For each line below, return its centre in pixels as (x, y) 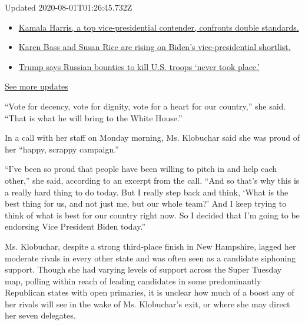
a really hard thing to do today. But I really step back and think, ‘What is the (147, 192)
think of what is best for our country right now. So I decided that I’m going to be (152, 215)
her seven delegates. (40, 315)
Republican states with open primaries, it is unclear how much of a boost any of (150, 292)
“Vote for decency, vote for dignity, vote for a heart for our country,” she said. (145, 106)
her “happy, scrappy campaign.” (62, 149)
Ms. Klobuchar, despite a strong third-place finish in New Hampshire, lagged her (150, 246)
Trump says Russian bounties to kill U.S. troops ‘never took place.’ (139, 66)
